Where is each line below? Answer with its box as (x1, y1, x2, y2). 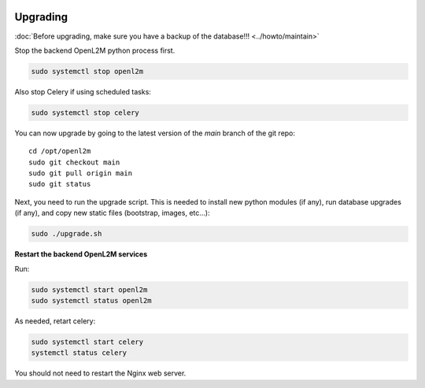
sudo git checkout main (28, 157, 120, 167)
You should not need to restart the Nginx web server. (14, 368, 187, 378)
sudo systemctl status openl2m (31, 296, 153, 305)
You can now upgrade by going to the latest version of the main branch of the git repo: (14, 128, 295, 138)
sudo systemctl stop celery (31, 108, 139, 117)
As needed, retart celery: (14, 316, 96, 326)
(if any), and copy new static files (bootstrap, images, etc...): (14, 209, 210, 218)
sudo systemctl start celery (31, 337, 144, 346)
